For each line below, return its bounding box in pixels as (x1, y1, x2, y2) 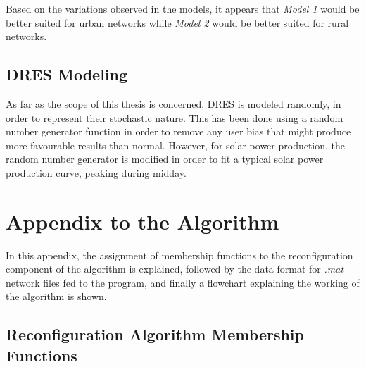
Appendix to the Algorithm (6, 206, 279, 235)
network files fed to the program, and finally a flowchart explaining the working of (6, 275, 360, 290)
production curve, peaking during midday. (6, 165, 187, 180)
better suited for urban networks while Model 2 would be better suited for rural (6, 15, 349, 30)
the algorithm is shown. (6, 289, 107, 304)
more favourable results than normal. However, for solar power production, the (6, 137, 346, 152)
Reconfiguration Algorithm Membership (6, 323, 304, 345)
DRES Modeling (6, 63, 128, 85)
